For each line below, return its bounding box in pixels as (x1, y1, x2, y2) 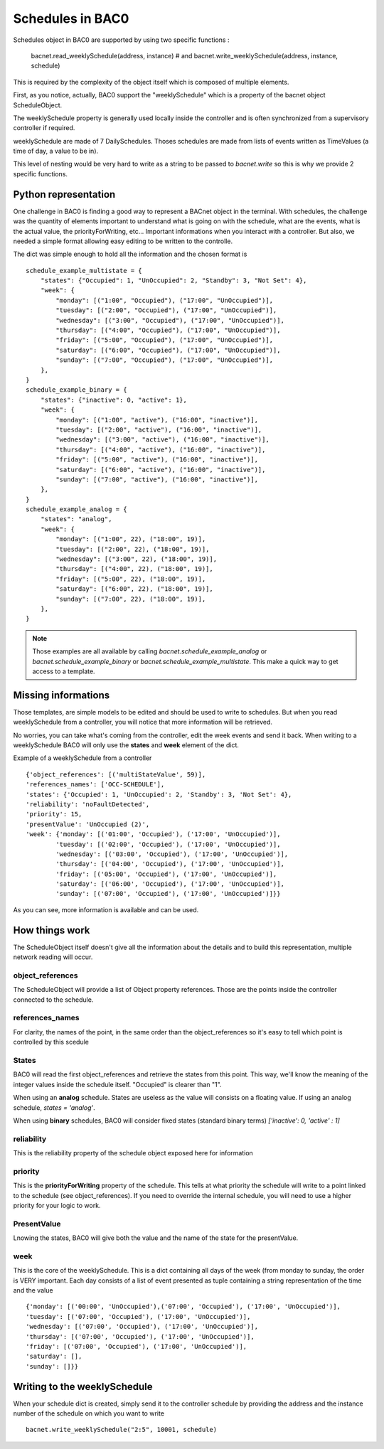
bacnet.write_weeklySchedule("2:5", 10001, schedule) (26, 1426, 217, 1434)
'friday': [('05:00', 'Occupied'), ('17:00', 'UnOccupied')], (55, 870, 277, 878)
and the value (13, 1286, 53, 1295)
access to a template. (32, 667, 95, 675)
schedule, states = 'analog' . (13, 1103, 95, 1112)
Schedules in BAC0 (13, 11, 129, 26)
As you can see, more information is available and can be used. (13, 905, 199, 914)
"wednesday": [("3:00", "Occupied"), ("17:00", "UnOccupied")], (55, 316, 284, 324)
